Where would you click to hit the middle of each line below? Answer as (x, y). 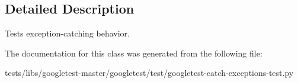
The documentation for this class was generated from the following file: (134, 53)
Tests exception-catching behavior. (67, 33)
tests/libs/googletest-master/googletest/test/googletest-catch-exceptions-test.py (149, 73)
